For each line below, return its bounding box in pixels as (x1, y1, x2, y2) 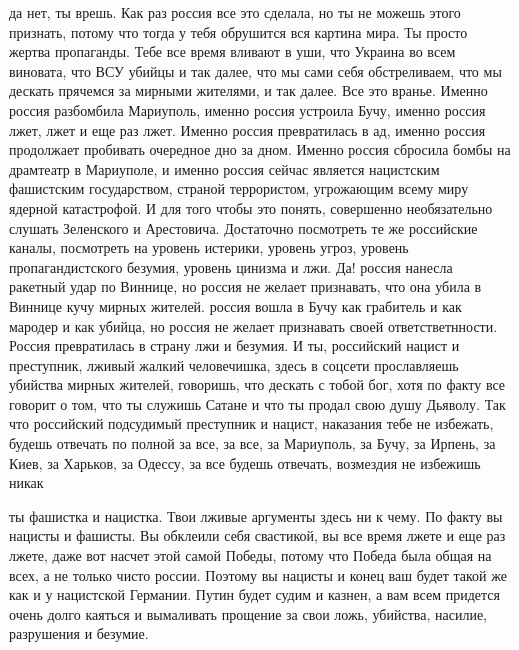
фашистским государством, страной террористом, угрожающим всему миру (9, 178, 469, 199)
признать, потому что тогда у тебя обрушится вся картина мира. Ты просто (9, 21, 468, 42)
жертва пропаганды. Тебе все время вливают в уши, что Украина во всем (9, 41, 456, 62)
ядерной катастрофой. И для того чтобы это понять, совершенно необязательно (9, 197, 493, 218)
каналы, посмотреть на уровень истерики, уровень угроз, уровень (9, 237, 409, 258)
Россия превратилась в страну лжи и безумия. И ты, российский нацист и (9, 335, 460, 356)
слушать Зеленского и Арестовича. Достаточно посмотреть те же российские (9, 217, 478, 238)
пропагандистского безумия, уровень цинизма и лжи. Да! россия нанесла (9, 256, 453, 277)
